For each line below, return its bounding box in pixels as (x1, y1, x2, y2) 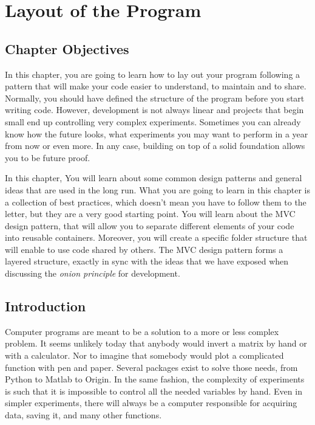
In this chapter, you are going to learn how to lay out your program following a (5, 67, 300, 80)
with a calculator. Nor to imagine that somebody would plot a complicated (5, 349, 284, 362)
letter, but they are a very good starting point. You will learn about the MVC (5, 207, 296, 220)
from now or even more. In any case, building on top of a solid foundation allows (5, 139, 305, 152)
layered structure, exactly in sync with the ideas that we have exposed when (5, 255, 289, 268)
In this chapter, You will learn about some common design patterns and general (5, 171, 302, 184)
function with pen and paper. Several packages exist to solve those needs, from (5, 361, 298, 373)
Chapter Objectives (5, 39, 129, 58)
